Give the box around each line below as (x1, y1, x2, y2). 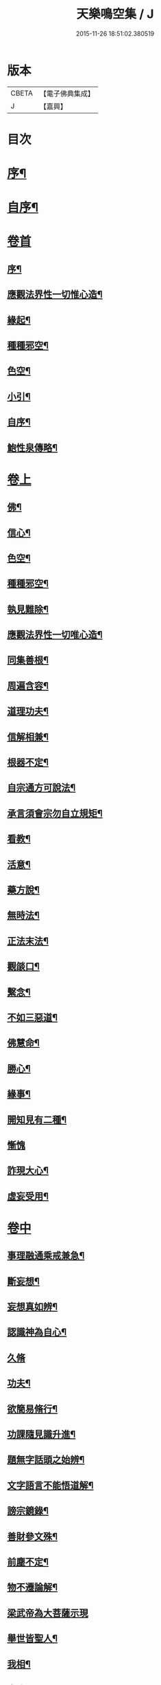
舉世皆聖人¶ (7, 1633, 58, 1644)
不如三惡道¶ (7, 1011, 58, 1023)
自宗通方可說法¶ (7, 782, 76, 794)
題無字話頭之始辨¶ (7, 1454, 85, 1466)
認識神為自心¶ (7, 1326, 67, 1338)
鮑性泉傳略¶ (7, 441, 58, 454)
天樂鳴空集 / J (76, 6, 154, 22)
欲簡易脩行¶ (7, 1403, 58, 1415)
